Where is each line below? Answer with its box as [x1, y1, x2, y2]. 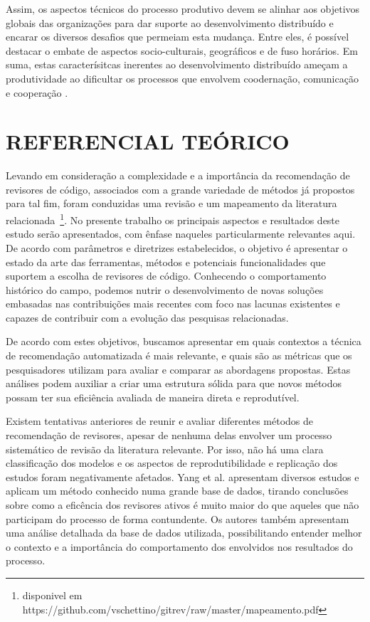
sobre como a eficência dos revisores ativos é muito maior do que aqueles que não [6, 497, 359, 512]
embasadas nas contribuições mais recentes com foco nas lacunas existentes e [6, 296, 340, 311]
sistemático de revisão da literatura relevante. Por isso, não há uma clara [6, 441, 324, 456]
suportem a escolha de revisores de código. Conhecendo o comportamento [6, 268, 327, 283]
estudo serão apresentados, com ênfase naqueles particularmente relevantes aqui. [6, 226, 356, 241]
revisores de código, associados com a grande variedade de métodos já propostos [6, 181, 355, 196]
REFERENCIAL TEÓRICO [6, 127, 290, 156]
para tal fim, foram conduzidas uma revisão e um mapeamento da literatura [6, 196, 337, 211]
